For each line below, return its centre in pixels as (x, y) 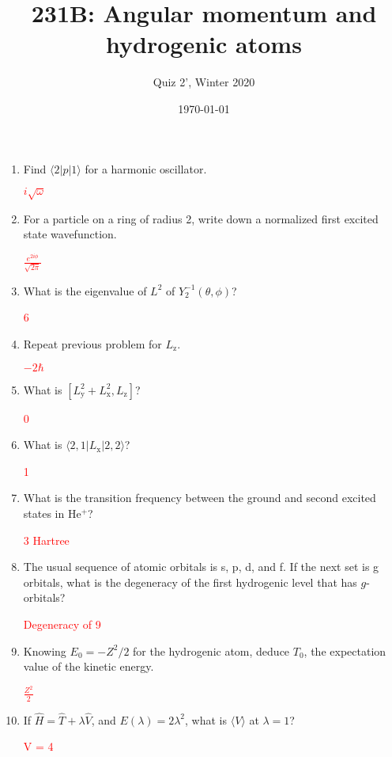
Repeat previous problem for (92, 344)
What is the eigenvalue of (85, 290)
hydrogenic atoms (204, 44)
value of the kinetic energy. (89, 666)
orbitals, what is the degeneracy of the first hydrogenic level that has (190, 582)
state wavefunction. (70, 234)
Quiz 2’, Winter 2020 (204, 82)
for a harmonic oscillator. (146, 168)
